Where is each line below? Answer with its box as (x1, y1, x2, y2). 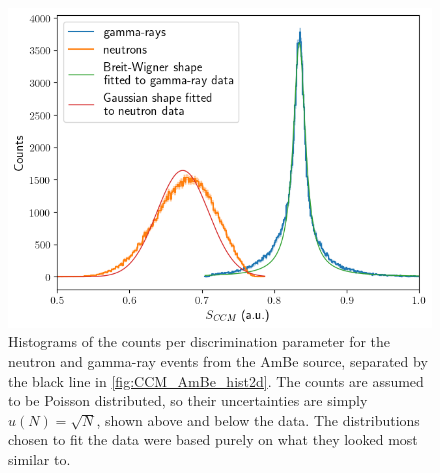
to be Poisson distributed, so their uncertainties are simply (8, 390, 368, 411)
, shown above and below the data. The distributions (96, 409, 420, 430)
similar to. (8, 448, 71, 469)
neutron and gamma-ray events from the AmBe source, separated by (8, 350, 428, 371)
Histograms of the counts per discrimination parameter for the (8, 331, 391, 352)
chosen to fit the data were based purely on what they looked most (8, 429, 418, 450)
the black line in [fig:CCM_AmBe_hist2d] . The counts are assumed (8, 370, 424, 391)
